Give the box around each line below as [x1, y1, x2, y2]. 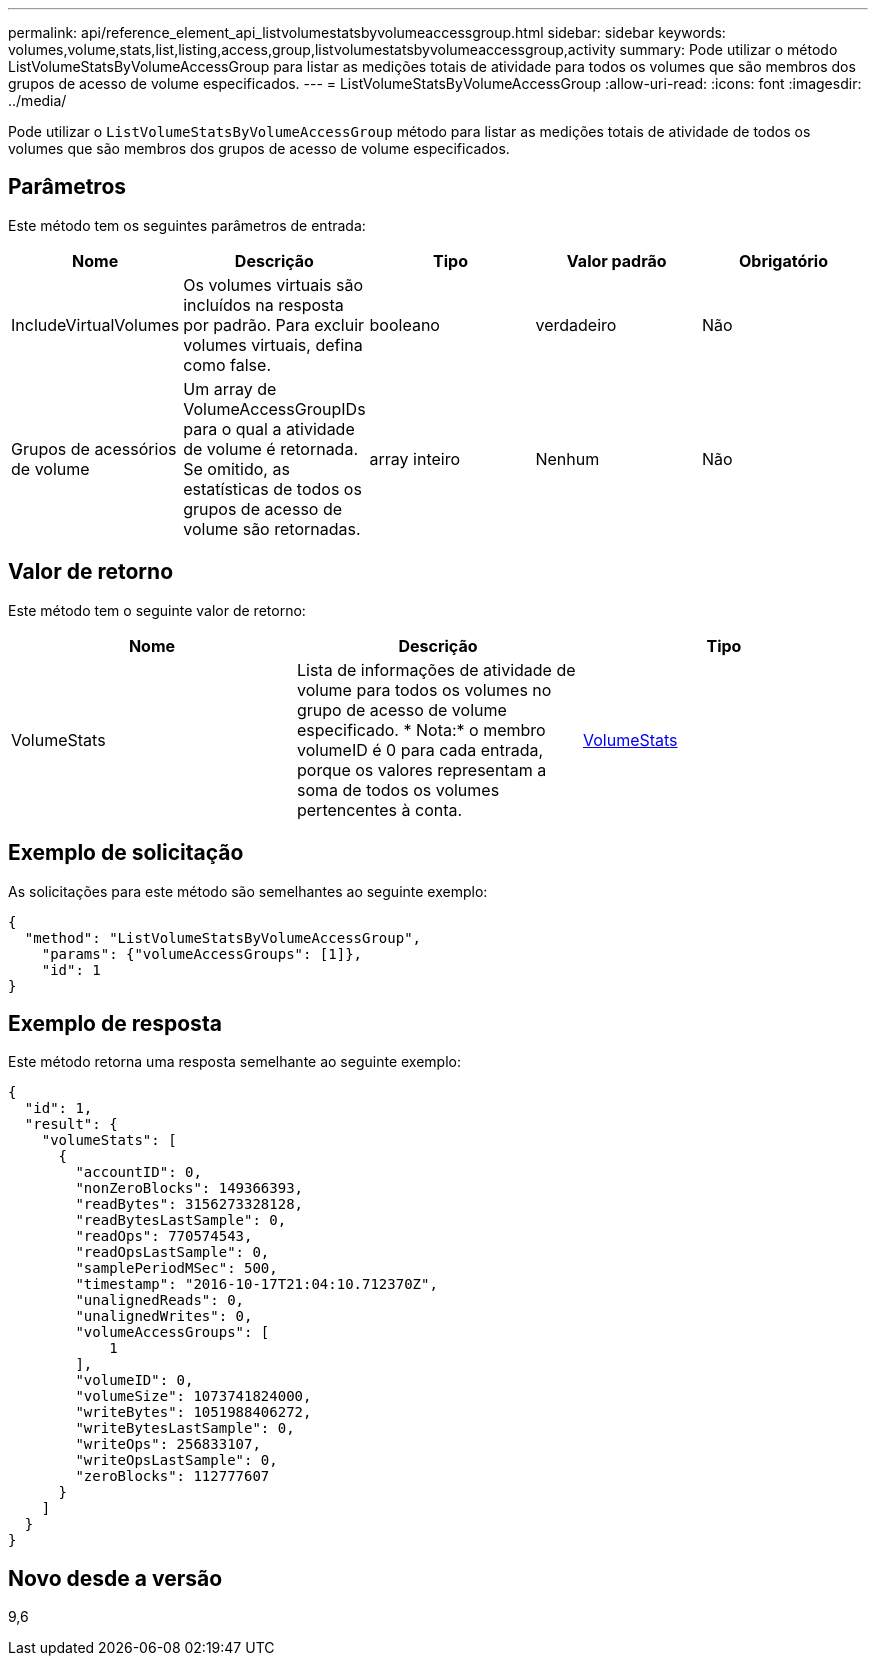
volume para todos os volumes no [296, 679, 552, 700]
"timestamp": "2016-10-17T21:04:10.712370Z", [75, 1276, 438, 1293]
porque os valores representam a [296, 759, 547, 780]
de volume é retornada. [183, 438, 358, 459]
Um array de [183, 378, 277, 399]
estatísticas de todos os [183, 478, 362, 499]
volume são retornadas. [183, 518, 361, 539]
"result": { [24, 1116, 118, 1133]
